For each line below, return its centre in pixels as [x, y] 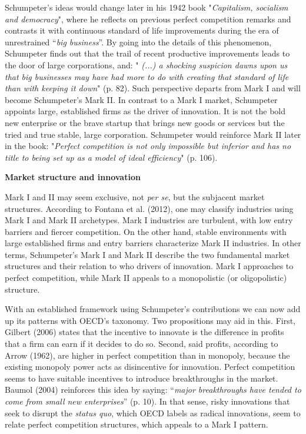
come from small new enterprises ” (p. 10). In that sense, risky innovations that [147, 401]
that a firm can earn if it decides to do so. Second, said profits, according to [142, 344]
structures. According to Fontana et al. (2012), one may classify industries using [149, 208]
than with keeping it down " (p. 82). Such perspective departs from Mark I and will [153, 88]
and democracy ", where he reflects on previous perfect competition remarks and [148, 19]
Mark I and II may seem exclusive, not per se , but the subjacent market [135, 196]
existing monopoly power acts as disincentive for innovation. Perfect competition [150, 367]
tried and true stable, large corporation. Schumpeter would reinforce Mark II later [153, 134]
